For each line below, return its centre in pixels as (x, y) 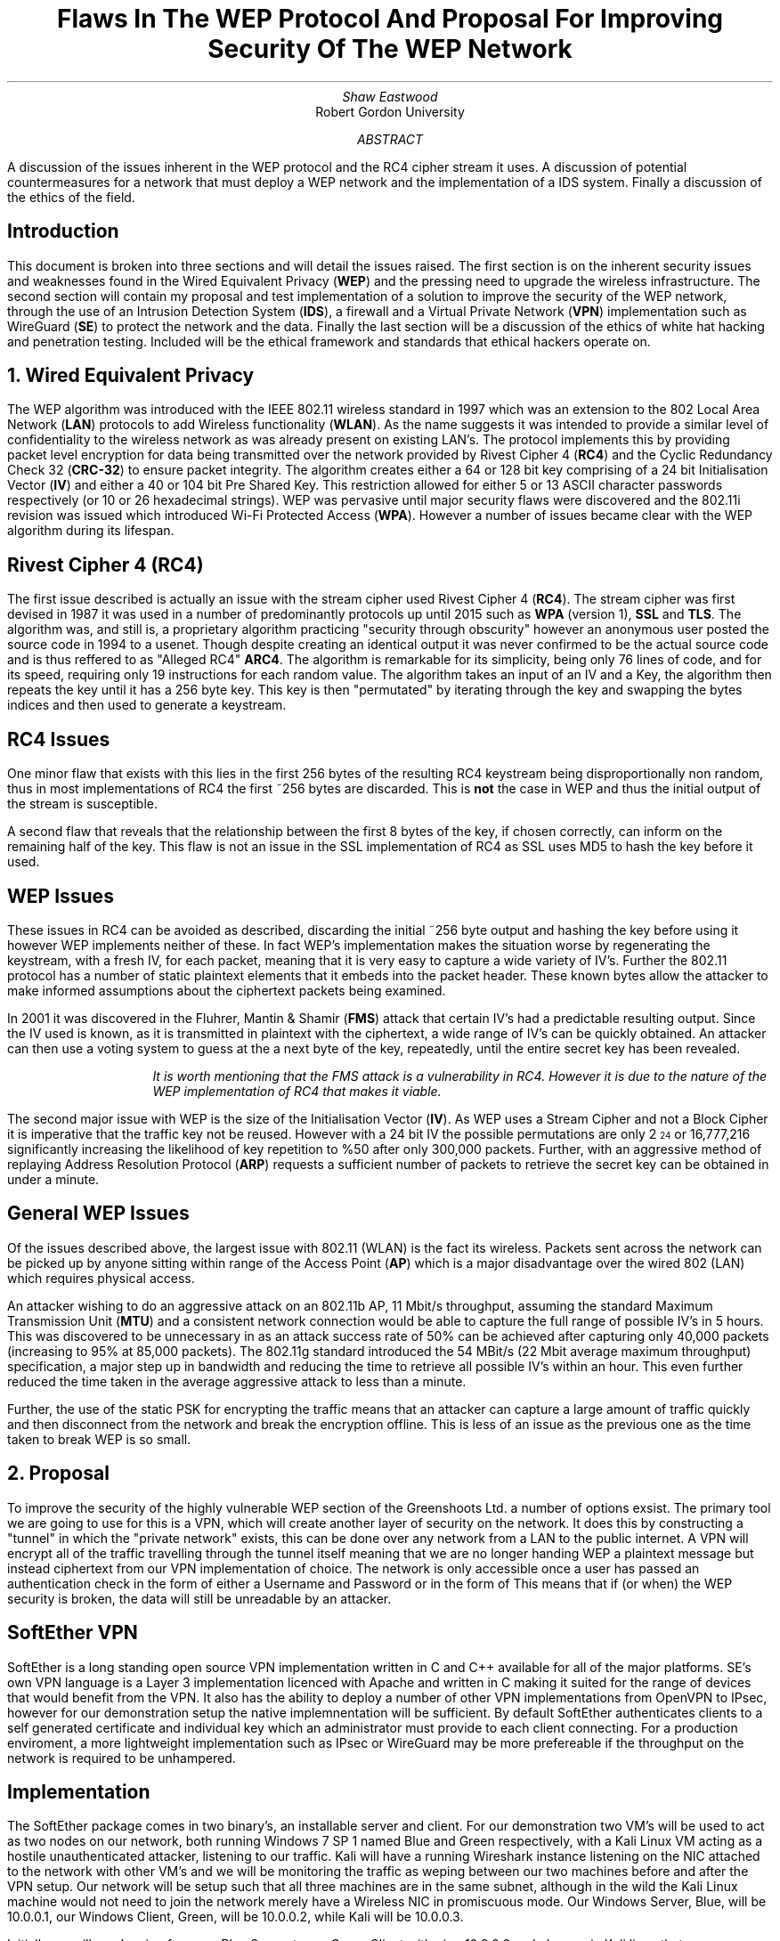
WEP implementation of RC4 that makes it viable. (297, 1091)
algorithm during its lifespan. (91, 531)
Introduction (63, 231)
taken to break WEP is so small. (99, 1439)
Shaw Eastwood (390, 96)
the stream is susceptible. (82, 804)
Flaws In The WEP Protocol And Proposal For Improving (390, 19)
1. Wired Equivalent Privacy (131, 376)
